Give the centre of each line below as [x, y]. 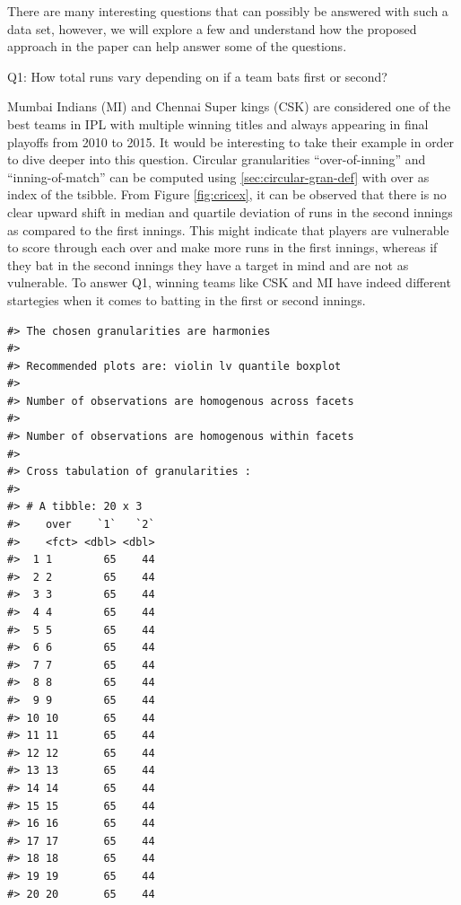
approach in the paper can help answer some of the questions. [177, 46]
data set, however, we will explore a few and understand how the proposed [212, 28]
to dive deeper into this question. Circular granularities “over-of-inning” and [217, 159]
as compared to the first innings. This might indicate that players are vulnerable [228, 229]
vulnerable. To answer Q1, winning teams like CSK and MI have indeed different [229, 282]
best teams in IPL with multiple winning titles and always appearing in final [218, 123]
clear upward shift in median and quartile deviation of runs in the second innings [230, 211]
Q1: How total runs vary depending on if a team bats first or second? [197, 76]
